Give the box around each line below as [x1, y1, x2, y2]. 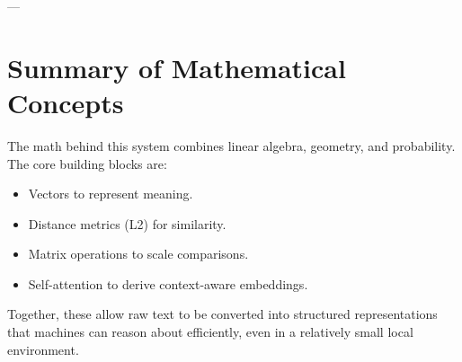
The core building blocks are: [7, 154, 167, 172]
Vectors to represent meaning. [28, 184, 193, 203]
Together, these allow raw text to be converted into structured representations [7, 305, 438, 323]
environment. [7, 340, 79, 358]
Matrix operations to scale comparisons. [28, 244, 249, 263]
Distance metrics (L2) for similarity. [28, 214, 227, 233]
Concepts [7, 84, 124, 120]
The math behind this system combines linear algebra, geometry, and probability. [7, 136, 456, 155]
